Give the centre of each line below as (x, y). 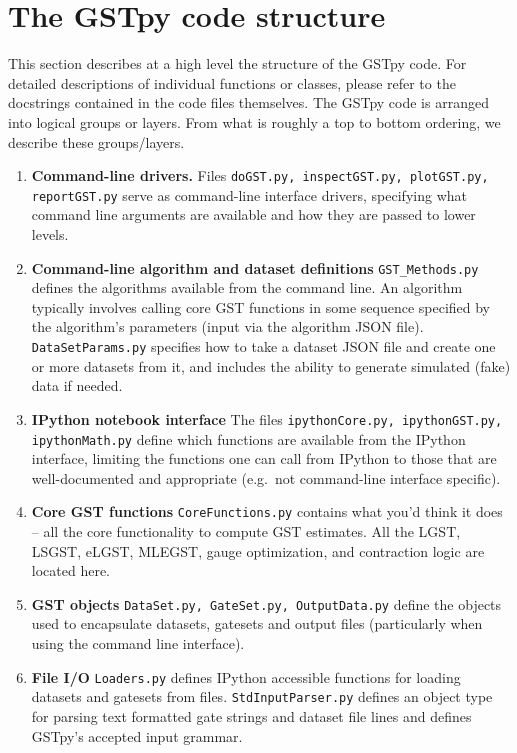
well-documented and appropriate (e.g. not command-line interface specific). (266, 477)
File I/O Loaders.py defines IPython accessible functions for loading (246, 676)
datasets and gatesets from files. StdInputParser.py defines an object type (262, 696)
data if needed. (77, 385)
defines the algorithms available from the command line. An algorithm (247, 287)
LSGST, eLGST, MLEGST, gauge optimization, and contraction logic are (258, 550)
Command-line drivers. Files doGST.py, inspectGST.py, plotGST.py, (260, 175)
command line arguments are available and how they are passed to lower (253, 214)
